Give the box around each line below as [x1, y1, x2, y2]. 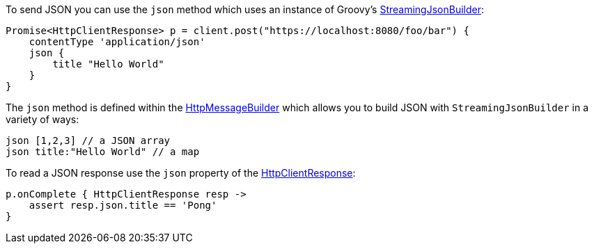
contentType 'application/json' [29, 36, 205, 47]
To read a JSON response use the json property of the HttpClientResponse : [6, 167, 356, 179]
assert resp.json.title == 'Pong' [29, 200, 217, 211]
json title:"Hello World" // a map [6, 146, 200, 157]
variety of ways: [6, 113, 79, 125]
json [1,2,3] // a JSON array [6, 135, 171, 146]
